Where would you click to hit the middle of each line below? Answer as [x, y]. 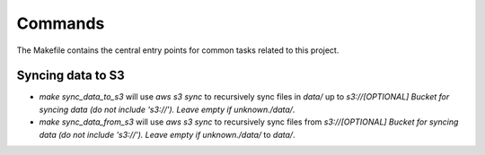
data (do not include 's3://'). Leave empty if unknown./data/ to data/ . [167, 134]
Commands [61, 23]
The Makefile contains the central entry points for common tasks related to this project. [178, 50]
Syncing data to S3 [71, 76]
